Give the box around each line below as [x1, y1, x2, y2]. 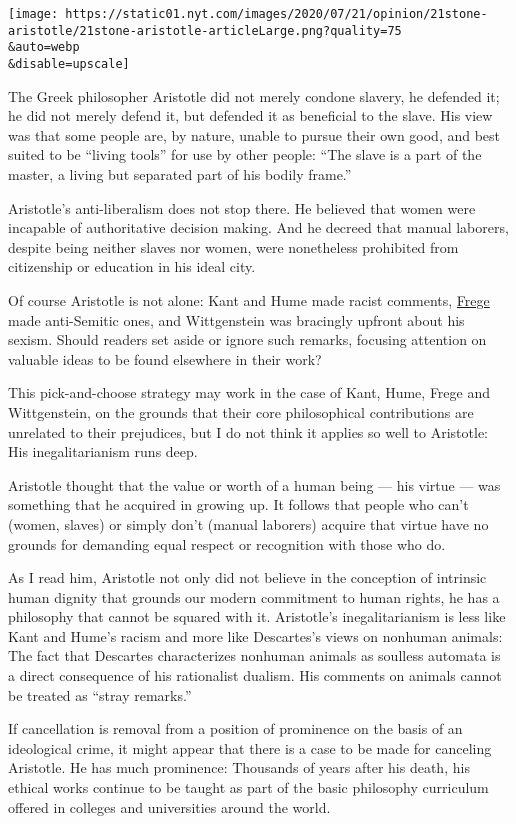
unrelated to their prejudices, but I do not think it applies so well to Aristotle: [8, 421, 488, 442]
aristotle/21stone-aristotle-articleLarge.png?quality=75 [8, 23, 402, 38]
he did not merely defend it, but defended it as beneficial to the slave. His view [8, 105, 493, 126]
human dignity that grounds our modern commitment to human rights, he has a [8, 586, 500, 607]
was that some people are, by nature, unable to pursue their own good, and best [8, 124, 501, 145]
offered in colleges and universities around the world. [8, 796, 331, 817]
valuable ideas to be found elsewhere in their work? [8, 348, 322, 369]
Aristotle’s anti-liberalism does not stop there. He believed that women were [8, 197, 476, 218]
